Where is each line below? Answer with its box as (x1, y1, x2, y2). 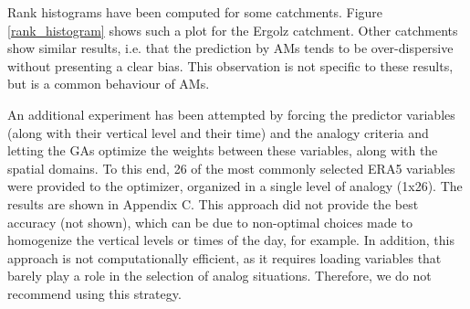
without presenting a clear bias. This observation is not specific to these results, (7, 56, 454, 75)
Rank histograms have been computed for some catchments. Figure (7, 3, 383, 21)
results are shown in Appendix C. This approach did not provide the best (7, 194, 419, 213)
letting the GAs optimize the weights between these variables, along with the (7, 141, 438, 160)
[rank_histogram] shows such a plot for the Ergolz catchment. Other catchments (7, 20, 458, 39)
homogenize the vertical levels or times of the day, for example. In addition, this (7, 230, 454, 250)
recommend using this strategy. (7, 283, 182, 303)
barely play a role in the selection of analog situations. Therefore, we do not (7, 266, 432, 285)
